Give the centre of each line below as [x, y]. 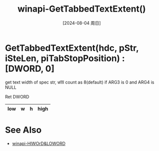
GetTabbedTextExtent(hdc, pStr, [72, 48]
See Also [23, 130]
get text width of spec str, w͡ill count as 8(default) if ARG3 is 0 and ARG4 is [80, 82]
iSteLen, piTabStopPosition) [62, 58]
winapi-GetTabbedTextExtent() [82, 9]
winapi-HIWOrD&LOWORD [39, 143]
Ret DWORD [17, 97]
